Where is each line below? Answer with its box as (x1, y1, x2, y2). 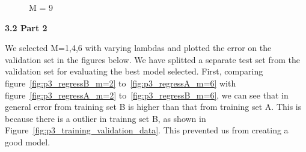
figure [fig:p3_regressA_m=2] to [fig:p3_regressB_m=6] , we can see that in (5, 88, 289, 101)
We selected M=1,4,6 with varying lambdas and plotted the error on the (5, 41, 272, 54)
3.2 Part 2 (5, 21, 47, 34)
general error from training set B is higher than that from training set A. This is (5, 100, 302, 113)
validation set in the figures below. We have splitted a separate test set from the (5, 53, 300, 65)
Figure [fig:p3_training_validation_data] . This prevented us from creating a (5, 124, 289, 136)
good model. (5, 135, 50, 148)
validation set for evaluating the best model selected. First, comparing (5, 65, 263, 78)
